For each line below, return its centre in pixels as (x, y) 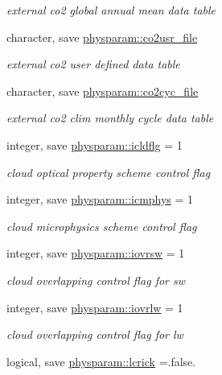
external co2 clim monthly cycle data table (110, 118)
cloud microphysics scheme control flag (102, 226)
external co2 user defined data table (93, 64)
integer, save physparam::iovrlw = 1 (95, 307)
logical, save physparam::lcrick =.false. (101, 361)
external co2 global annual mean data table (111, 10)
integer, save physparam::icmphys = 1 (100, 199)
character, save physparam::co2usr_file (102, 37)
